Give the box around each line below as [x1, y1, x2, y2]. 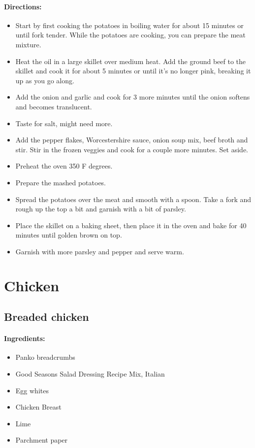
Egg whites [15, 385, 49, 395]
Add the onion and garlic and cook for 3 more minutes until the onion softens [15, 92, 250, 102]
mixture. [15, 39, 41, 49]
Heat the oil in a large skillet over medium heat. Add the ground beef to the [15, 56, 246, 66]
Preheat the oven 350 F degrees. [15, 161, 113, 171]
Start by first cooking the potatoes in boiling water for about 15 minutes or [15, 20, 244, 30]
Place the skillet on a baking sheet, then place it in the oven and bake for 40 [15, 220, 247, 230]
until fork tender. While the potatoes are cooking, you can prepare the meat [15, 30, 246, 40]
